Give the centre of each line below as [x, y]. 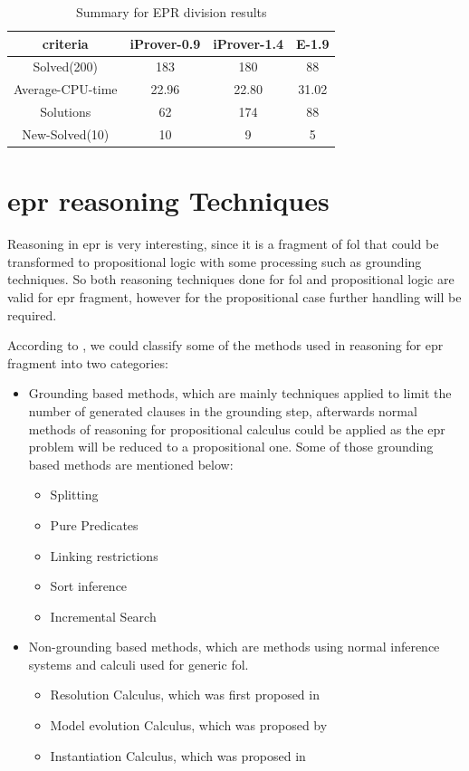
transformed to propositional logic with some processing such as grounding [215, 261]
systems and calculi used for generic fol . [139, 664]
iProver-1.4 [248, 43]
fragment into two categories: [88, 362]
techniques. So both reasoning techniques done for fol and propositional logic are [231, 279]
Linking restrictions [104, 555]
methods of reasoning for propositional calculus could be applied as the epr [237, 428]
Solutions [66, 112]
